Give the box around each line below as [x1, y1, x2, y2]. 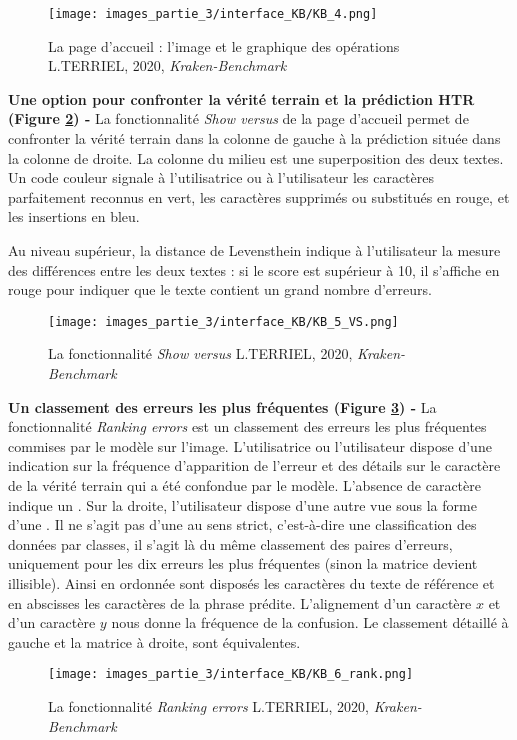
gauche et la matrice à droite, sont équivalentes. [8, 631, 301, 652]
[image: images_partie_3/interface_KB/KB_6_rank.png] [48, 667, 414, 682]
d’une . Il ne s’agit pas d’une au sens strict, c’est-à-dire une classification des [8, 514, 477, 535]
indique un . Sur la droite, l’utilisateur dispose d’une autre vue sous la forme [8, 494, 477, 515]
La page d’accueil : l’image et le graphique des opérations [48, 35, 400, 56]
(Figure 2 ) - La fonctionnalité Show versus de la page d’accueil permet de [8, 108, 469, 129]
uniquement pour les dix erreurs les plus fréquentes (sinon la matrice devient [8, 553, 478, 574]
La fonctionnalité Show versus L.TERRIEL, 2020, [48, 343, 353, 364]
